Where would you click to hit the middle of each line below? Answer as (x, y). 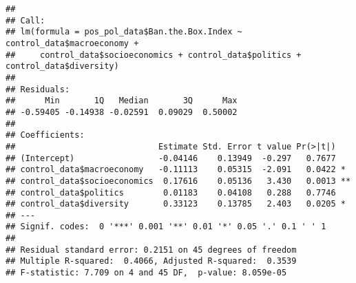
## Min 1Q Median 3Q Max (122, 101)
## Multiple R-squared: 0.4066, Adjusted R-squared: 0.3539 (151, 261)
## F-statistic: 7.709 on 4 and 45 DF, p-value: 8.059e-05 (146, 273)
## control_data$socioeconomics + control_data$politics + (154, 55)
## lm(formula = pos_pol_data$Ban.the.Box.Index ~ (124, 32)
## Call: (25, 20)
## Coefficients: (45, 135)
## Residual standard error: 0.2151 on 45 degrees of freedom (151, 250)
